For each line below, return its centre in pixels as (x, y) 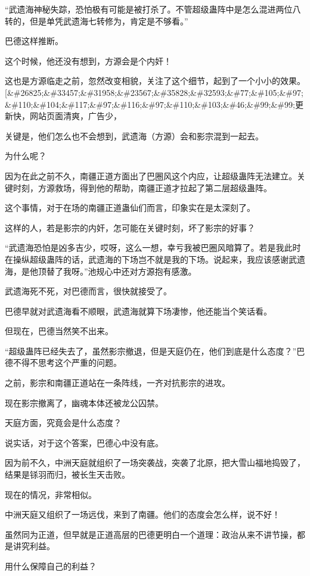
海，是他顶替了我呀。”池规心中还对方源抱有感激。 (101, 271)
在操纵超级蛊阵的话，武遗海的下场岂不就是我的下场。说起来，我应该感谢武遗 (155, 259)
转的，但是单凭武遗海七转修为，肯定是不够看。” (97, 21)
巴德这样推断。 (34, 41)
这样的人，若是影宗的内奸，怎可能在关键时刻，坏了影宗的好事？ (130, 227)
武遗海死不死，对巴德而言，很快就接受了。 (88, 291)
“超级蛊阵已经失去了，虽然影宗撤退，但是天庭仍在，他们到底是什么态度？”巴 (155, 351)
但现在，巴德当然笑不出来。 (59, 331)
